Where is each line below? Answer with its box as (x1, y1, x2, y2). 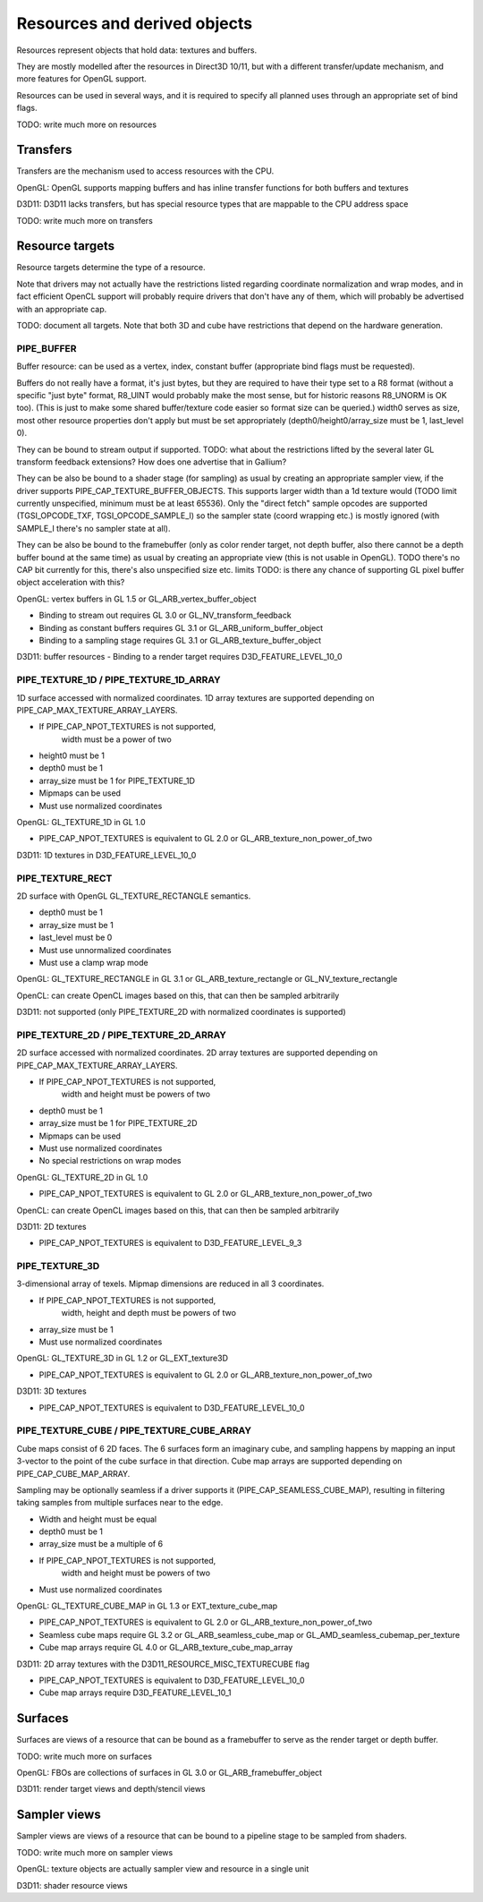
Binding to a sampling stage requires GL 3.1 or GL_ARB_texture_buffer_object (38, 635, 322, 645)
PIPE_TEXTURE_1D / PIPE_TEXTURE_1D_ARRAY (16, 674, 221, 687)
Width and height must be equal (38, 1514, 157, 1524)
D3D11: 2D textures (16, 1221, 87, 1232)
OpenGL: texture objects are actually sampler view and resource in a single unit (16, 1864, 309, 1874)
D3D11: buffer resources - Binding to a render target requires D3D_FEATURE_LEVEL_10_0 (16, 652, 343, 662)
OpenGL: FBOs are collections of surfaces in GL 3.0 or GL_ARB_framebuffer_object (16, 1768, 322, 1778)
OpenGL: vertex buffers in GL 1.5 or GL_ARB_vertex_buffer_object (16, 593, 257, 604)
